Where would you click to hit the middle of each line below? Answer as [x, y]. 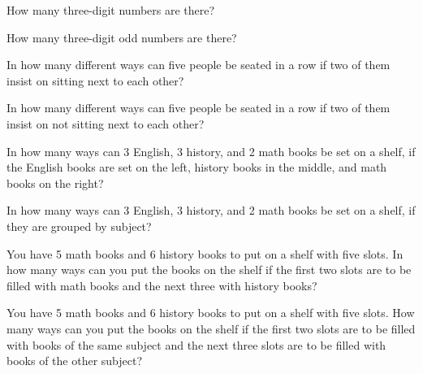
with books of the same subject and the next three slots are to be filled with [196, 344]
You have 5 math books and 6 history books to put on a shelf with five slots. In [205, 253]
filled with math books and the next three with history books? [162, 285]
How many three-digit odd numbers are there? [122, 37]
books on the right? [55, 183]
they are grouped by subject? [79, 226]
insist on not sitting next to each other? [106, 123]
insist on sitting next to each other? [95, 80]
